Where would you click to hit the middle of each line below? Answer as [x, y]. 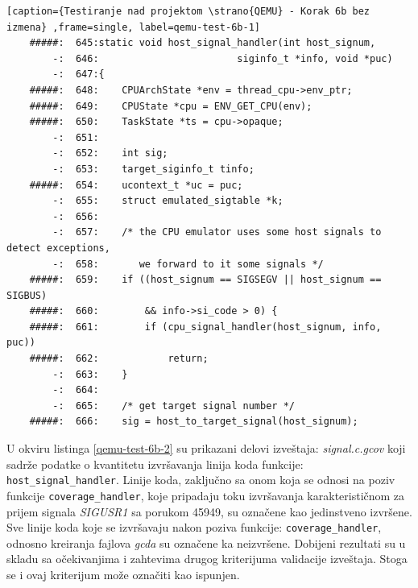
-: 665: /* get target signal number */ [174, 406]
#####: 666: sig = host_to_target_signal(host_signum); [194, 422]
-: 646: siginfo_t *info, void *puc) [223, 58]
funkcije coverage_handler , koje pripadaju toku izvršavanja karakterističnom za [206, 495]
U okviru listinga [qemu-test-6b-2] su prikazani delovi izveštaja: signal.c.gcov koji [206, 448]
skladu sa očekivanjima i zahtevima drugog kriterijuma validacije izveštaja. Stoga [207, 559]
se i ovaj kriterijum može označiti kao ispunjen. [123, 574]
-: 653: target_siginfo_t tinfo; [153, 169]
